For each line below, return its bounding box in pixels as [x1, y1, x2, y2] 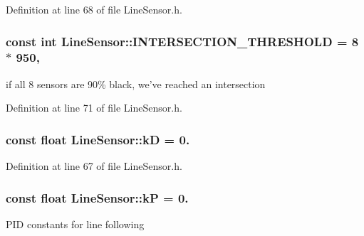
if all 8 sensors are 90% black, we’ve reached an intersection [6, 76, 266, 91]
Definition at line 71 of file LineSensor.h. [6, 100, 182, 115]
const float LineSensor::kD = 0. [6, 130, 190, 148]
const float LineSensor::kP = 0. [6, 188, 189, 206]
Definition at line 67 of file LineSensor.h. [6, 159, 182, 173]
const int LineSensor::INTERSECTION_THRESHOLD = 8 [6, 32, 359, 50]
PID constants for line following [6, 216, 145, 231]
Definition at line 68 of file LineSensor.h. [6, 2, 182, 16]
